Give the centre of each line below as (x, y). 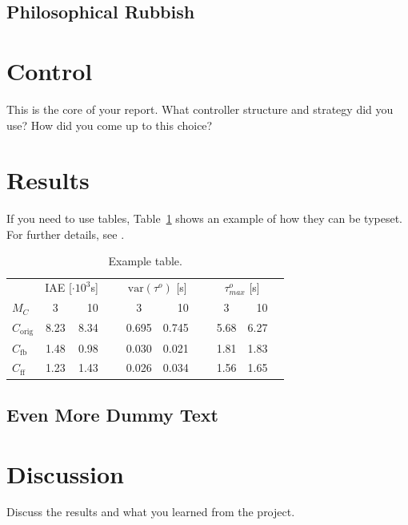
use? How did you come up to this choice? (110, 125)
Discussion (65, 473)
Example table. (145, 261)
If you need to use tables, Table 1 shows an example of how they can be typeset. (204, 218)
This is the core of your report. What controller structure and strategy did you (200, 109)
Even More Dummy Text (112, 414)
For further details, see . (66, 234)
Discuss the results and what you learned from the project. (151, 512)
